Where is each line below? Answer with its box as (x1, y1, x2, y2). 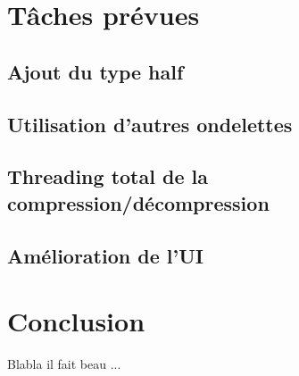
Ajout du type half (7, 57, 184, 85)
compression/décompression (7, 188, 270, 216)
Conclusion (7, 303, 145, 339)
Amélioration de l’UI (7, 241, 203, 269)
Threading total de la (7, 163, 208, 190)
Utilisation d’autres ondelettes (7, 110, 293, 138)
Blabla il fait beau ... (7, 355, 121, 373)
